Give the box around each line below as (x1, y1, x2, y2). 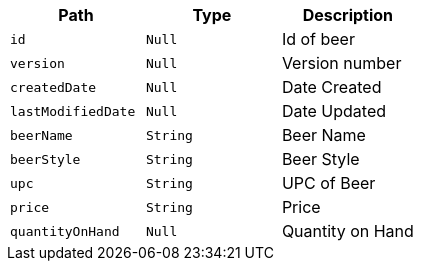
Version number (281, 53, 402, 73)
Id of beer (281, 29, 355, 49)
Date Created (281, 77, 382, 97)
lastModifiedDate (10, 103, 136, 119)
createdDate (10, 79, 97, 95)
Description (302, 5, 394, 25)
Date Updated (281, 101, 386, 121)
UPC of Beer (281, 173, 376, 193)
